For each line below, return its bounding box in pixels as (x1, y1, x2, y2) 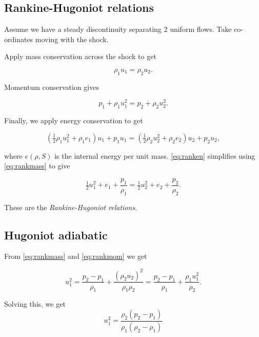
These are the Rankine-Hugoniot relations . (4, 201, 137, 212)
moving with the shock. (35, 33, 109, 44)
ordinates (4, 33, 33, 44)
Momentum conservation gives (4, 81, 99, 92)
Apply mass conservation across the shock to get (4, 51, 156, 62)
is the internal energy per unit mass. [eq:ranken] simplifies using (54, 150, 255, 161)
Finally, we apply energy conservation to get (4, 115, 143, 126)
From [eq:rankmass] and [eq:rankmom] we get (4, 251, 147, 261)
